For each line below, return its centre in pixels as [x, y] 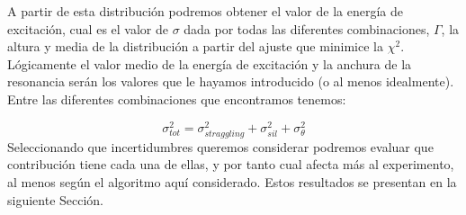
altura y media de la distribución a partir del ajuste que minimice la [195, 46]
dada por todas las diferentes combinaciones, [307, 28]
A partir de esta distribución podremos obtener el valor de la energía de [205, 11]
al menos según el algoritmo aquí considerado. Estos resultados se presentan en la [232, 181]
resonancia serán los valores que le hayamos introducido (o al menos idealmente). [231, 81]
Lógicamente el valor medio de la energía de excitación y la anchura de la [210, 63]
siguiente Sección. [56, 199]
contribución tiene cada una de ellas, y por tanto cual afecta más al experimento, [231, 164]
